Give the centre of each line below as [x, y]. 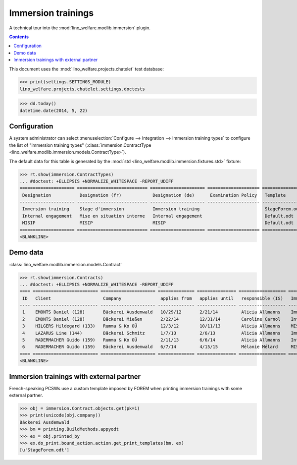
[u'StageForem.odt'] [44, 450]
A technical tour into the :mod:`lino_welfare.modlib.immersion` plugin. [80, 28]
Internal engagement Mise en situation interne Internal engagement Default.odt [158, 216]
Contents [19, 37]
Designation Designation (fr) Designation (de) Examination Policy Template [154, 195]
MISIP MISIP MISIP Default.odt [158, 223]
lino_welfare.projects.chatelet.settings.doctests [82, 89]
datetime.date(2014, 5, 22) [53, 111]
